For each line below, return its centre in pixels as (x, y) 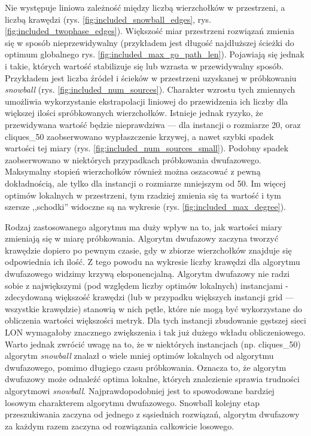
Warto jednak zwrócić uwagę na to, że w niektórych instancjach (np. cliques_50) (153, 344)
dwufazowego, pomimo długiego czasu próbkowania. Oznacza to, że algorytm (146, 367)
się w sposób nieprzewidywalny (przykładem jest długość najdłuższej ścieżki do (150, 42)
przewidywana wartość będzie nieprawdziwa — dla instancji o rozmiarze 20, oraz (153, 124)
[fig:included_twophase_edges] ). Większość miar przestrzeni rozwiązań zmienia (150, 31)
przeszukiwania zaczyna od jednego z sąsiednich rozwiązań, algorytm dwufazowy (152, 414)
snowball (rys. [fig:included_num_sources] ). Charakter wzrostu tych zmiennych (150, 89)
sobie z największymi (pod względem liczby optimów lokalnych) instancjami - (147, 285)
